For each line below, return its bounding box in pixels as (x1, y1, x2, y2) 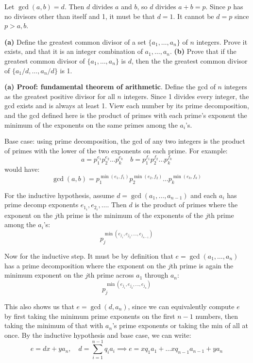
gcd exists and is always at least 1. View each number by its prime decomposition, (4, 100, 249, 111)
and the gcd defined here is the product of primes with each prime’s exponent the (4, 110, 247, 120)
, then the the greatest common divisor (131, 55, 248, 66)
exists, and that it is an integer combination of (4, 46, 143, 56)
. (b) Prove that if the (169, 46, 236, 56)
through (144, 270, 169, 280)
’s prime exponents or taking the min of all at (112, 320, 249, 330)
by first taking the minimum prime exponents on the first (4, 311, 175, 321)
